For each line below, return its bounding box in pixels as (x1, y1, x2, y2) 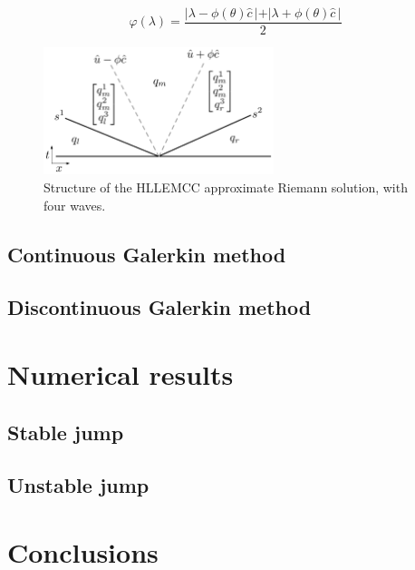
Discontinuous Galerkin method (7, 293, 312, 321)
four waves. (43, 195, 106, 214)
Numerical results (7, 355, 234, 392)
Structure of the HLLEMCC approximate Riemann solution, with (43, 178, 408, 197)
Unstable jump (7, 471, 150, 499)
